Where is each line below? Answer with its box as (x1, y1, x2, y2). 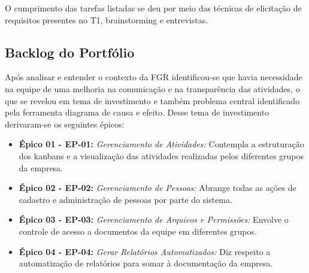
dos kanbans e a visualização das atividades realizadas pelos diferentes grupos (19, 149, 304, 162)
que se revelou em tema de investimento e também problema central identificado (5, 94, 300, 107)
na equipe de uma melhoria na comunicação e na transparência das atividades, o (5, 82, 300, 95)
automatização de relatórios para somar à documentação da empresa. (19, 257, 273, 269)
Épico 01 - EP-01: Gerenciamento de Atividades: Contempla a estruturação (19, 138, 304, 150)
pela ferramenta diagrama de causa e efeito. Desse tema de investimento (5, 106, 269, 119)
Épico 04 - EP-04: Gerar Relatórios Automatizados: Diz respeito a (19, 245, 271, 257)
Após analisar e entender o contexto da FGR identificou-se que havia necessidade (5, 71, 302, 83)
